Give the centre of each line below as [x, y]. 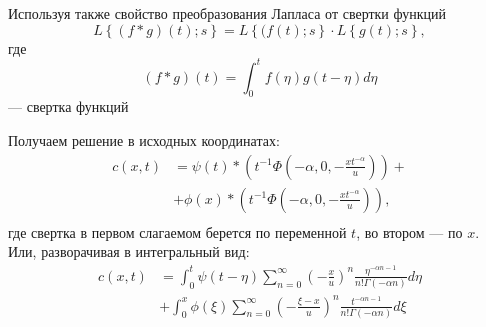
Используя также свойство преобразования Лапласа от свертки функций [227, 13]
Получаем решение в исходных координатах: [144, 140]
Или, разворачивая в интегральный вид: [129, 251]
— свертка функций [68, 106]
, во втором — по [409, 231]
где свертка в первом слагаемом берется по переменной [177, 231]
